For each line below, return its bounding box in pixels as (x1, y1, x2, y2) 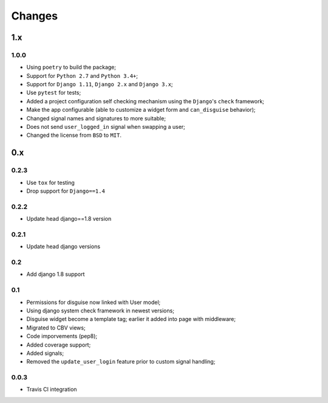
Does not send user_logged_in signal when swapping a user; (26, 123, 185, 131)
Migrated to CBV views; (26, 324, 86, 331)
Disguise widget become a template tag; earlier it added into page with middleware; (26, 315, 236, 323)
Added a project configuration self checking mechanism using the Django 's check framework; (26, 97, 264, 105)
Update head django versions (26, 243, 100, 250)
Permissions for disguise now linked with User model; (26, 298, 161, 306)
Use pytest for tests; (26, 89, 81, 97)
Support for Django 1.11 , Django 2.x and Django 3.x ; (26, 81, 173, 88)
